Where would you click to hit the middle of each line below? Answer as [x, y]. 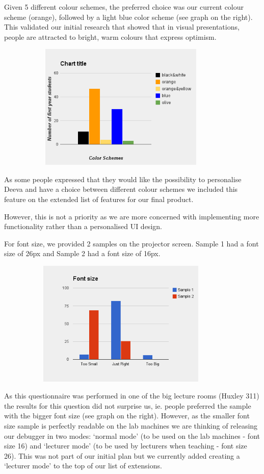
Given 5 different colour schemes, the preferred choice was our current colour [124, 7]
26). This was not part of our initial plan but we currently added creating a [122, 455]
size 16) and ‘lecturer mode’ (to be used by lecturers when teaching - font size [126, 446]
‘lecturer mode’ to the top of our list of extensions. [83, 466]
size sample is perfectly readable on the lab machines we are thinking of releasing [131, 426]
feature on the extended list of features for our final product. [99, 199]
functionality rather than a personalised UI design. [83, 226]
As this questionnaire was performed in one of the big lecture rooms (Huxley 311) [132, 396]
